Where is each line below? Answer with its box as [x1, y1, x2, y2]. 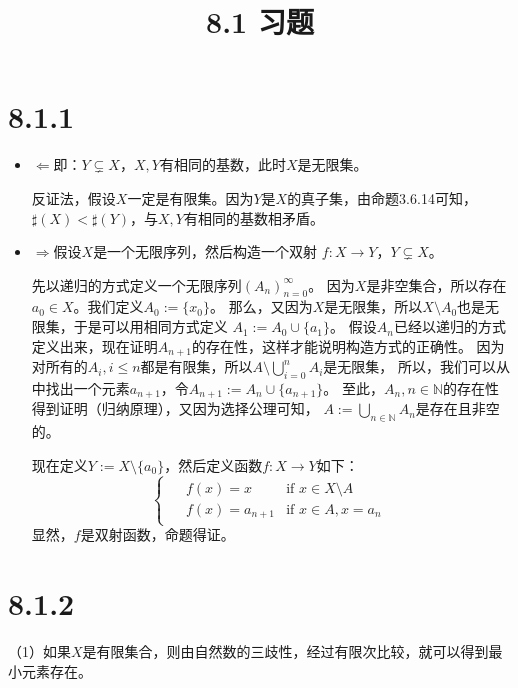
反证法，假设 [31, 187, 116, 208]
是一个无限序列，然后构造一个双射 [93, 241, 318, 262]
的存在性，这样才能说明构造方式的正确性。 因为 [191, 335, 505, 356]
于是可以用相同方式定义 [73, 316, 228, 337]
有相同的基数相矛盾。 [183, 207, 324, 228]
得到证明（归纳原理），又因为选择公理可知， [31, 398, 319, 419]
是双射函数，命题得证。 [80, 524, 235, 545]
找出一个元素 [45, 377, 130, 398]
